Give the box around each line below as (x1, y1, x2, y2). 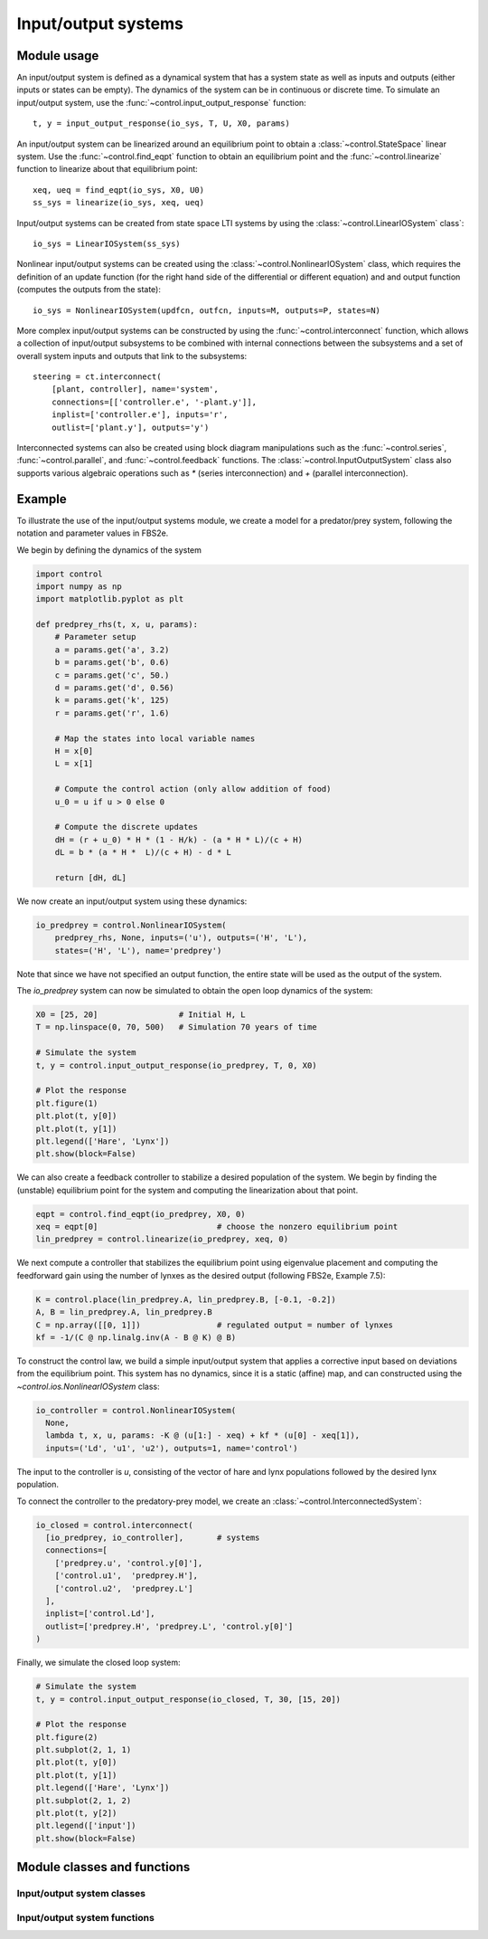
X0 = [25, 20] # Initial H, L (35, 1009, 246, 1020)
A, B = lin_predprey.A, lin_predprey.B (35, 1307, 212, 1317)
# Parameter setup (54, 632, 136, 642)
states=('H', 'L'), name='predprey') (54, 946, 222, 955)
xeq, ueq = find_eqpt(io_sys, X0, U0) (33, 185, 205, 195)
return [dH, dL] (54, 872, 127, 882)
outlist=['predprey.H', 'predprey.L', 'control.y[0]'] (45, 1621, 294, 1631)
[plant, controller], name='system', (51, 385, 219, 394)
